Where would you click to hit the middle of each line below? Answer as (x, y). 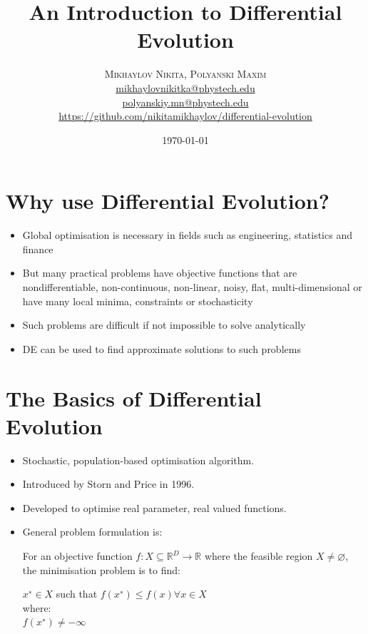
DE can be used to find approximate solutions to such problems (162, 348)
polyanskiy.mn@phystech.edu (185, 102)
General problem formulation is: (92, 532)
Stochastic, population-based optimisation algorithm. (138, 460)
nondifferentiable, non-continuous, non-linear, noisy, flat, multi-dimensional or (192, 287)
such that (77, 594)
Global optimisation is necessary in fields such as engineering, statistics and (187, 235)
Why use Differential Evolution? (168, 201)
